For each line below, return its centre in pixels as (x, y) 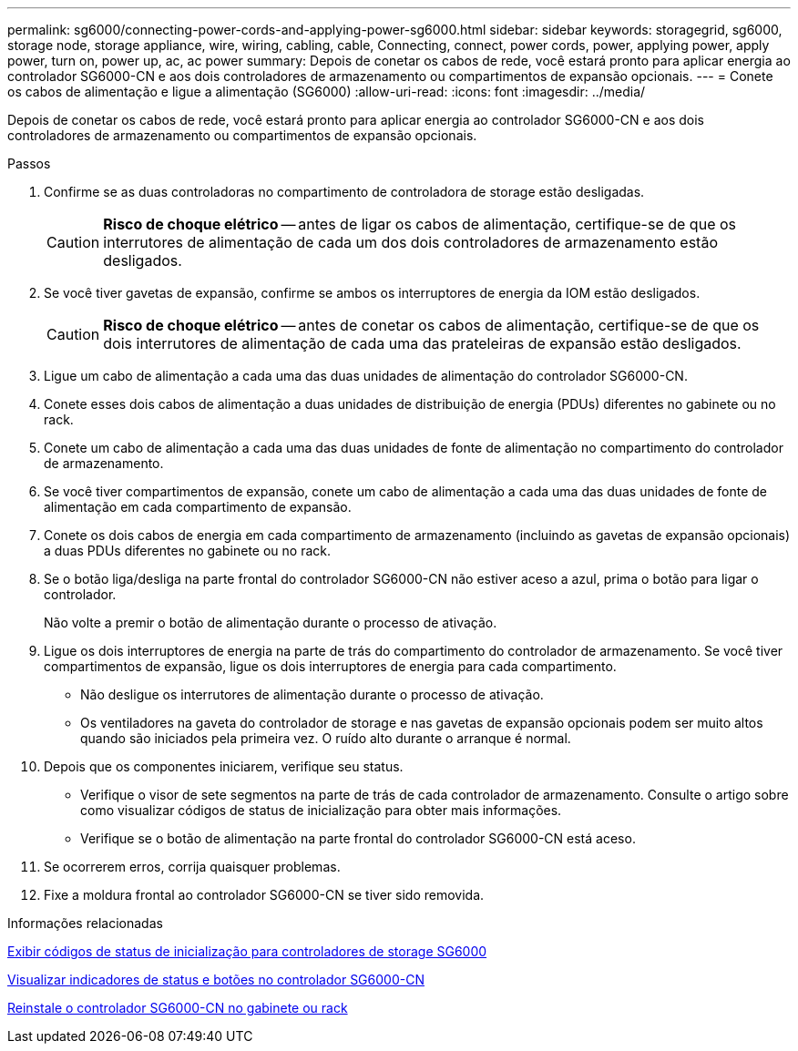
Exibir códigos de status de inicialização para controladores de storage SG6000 (247, 951)
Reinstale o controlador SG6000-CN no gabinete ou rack (178, 1008)
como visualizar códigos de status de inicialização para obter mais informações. (321, 810)
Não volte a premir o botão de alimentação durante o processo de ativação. (271, 622)
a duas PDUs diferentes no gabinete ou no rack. (187, 551)
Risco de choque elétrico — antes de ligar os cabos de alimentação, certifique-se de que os (419, 224)
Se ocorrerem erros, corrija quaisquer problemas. (192, 867)
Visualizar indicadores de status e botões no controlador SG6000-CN (216, 980)
